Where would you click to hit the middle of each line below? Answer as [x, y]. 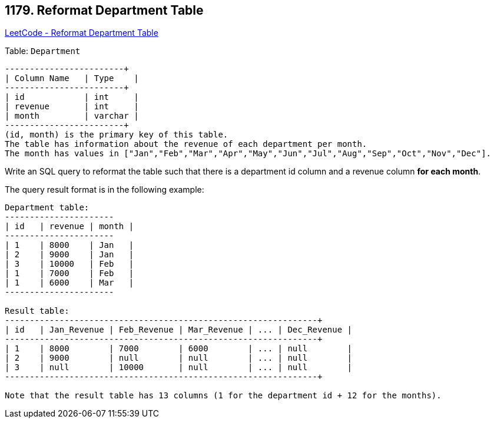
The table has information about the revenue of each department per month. [186, 144]
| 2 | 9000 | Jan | [69, 255]
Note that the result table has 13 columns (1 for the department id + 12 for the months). [223, 396]
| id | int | [72, 97]
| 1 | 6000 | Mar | [69, 283]
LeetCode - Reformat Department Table [82, 33]
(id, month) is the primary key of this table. [117, 135]
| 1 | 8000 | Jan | [69, 245]
